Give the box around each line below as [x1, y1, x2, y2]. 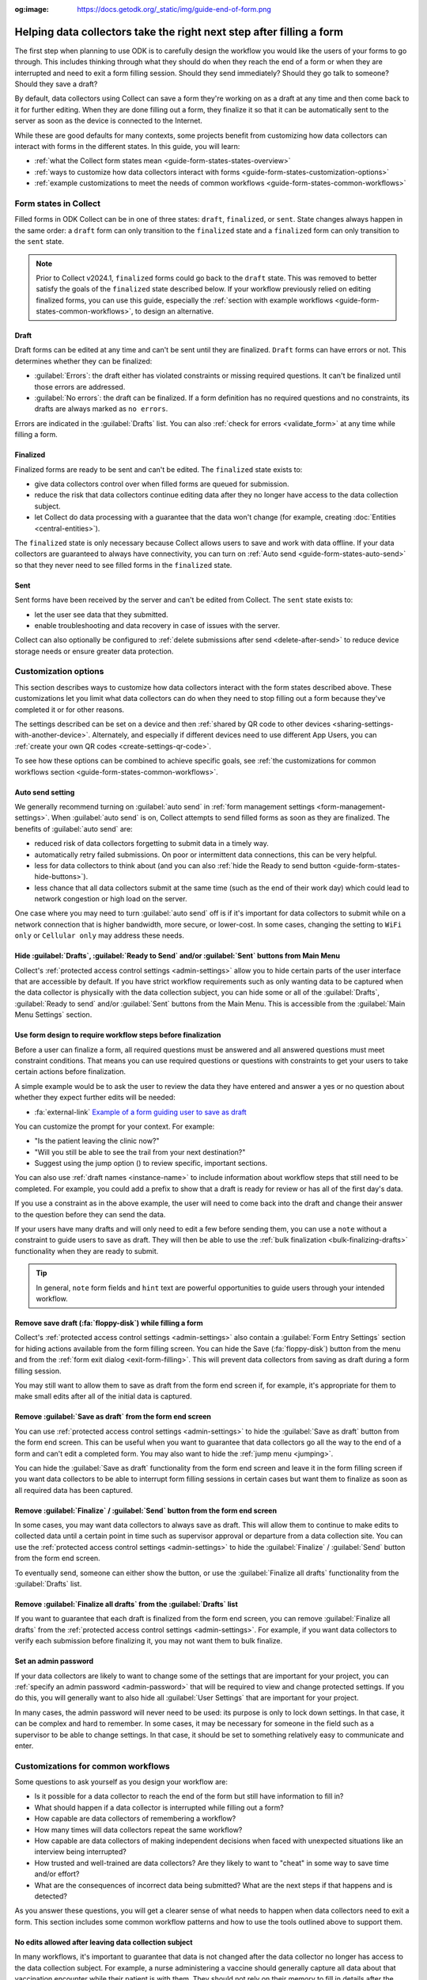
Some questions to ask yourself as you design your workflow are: [14, 1777, 229, 1787]
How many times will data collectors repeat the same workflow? [34, 1825, 243, 1834]
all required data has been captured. [14, 1485, 134, 1495]
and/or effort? [34, 1869, 80, 1879]
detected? [34, 1891, 67, 1901]
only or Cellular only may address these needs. [14, 931, 185, 940]
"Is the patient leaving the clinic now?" [34, 1137, 160, 1146]
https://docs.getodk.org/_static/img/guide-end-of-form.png [77, 5, 272, 13]
